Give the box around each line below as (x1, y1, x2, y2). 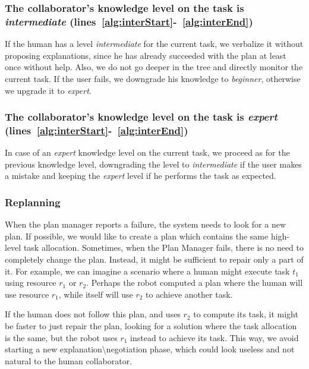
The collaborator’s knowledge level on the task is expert (5, 109, 278, 124)
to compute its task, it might (193, 308, 298, 320)
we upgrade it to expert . (5, 84, 92, 96)
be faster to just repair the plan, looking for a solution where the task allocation (5, 320, 297, 332)
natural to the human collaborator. (5, 354, 133, 367)
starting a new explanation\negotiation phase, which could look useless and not (5, 343, 295, 355)
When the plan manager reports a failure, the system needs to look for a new (5, 218, 286, 231)
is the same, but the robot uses (5, 331, 118, 343)
